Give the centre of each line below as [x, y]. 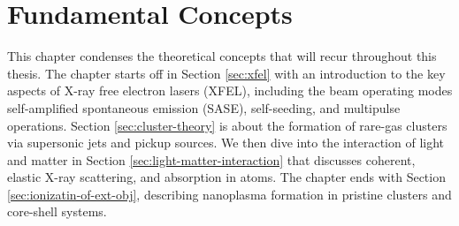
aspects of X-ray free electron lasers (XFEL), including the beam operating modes [230, 90]
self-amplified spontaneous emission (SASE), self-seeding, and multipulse [204, 107]
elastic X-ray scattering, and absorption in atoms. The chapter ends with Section [226, 177]
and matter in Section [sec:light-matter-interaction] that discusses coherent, [211, 159]
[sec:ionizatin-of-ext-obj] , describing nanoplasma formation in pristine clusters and [229, 194]
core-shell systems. [57, 211]
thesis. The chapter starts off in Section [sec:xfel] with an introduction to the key [226, 73]
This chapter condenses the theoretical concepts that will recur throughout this [222, 56]
